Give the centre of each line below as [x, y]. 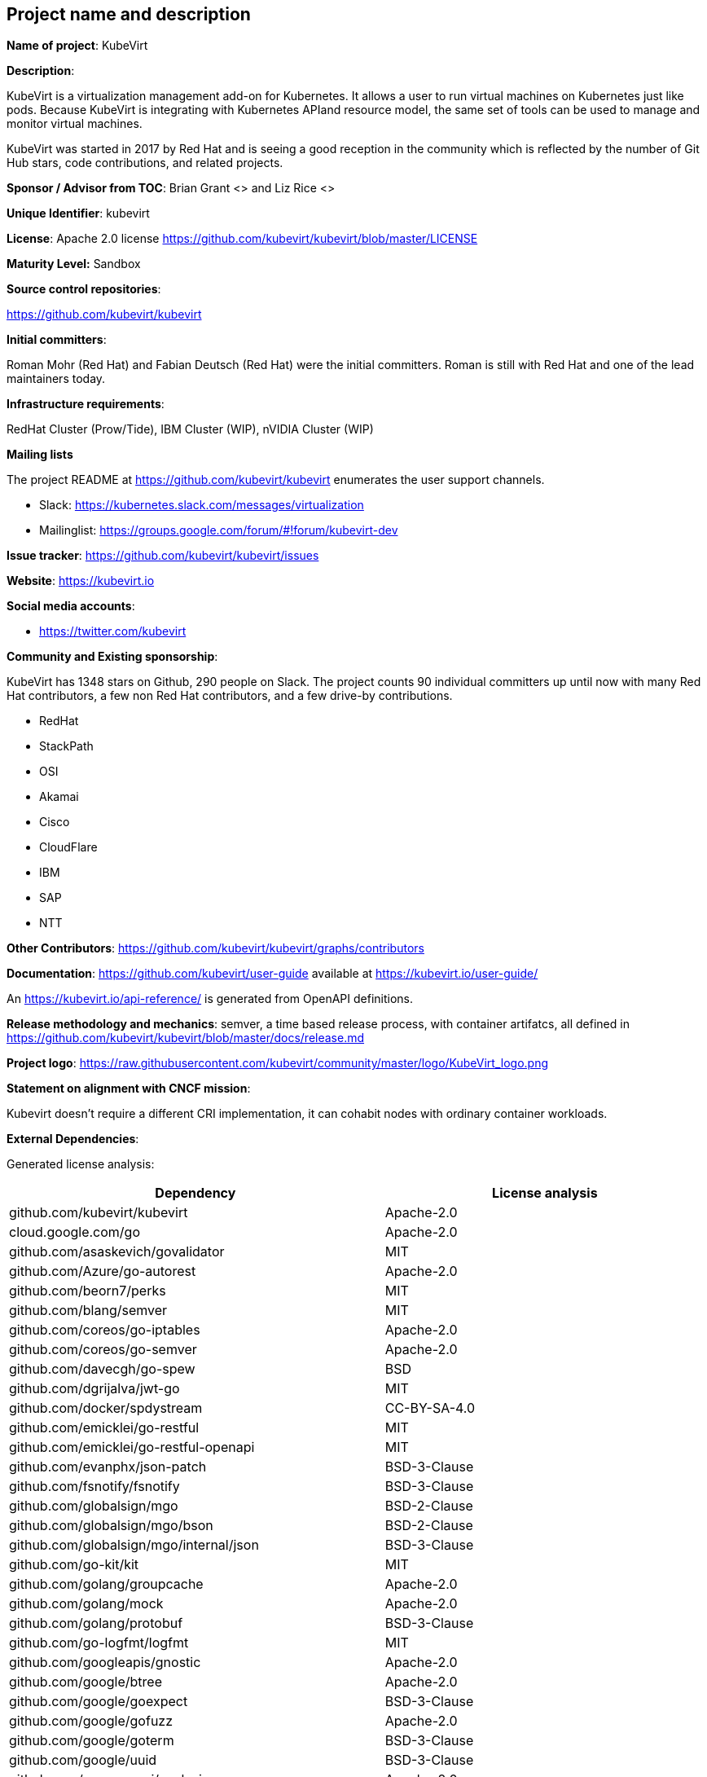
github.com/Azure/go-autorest [103, 1271]
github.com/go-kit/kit [74, 1565]
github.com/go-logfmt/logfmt [99, 1643]
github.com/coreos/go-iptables [105, 1330]
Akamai [59, 797]
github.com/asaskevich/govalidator [117, 1252]
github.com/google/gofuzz [91, 1721]
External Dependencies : [73, 1139]
